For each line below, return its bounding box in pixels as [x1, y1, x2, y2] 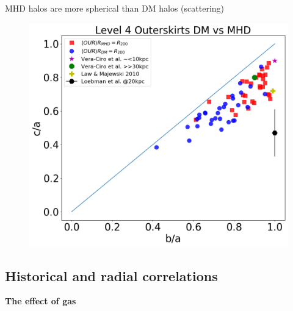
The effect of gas [5, 295, 76, 307]
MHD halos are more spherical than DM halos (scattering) [5, 2, 225, 14]
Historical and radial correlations [5, 266, 218, 285]
